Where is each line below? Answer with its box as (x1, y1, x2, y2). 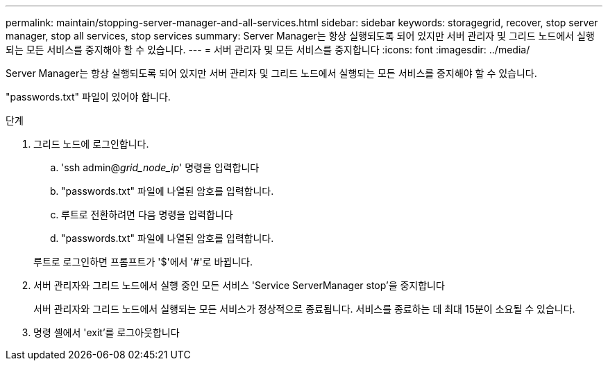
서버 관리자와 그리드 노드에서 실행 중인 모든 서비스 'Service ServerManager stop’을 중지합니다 (33, 279, 445, 291)
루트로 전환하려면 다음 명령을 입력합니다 (61, 209, 233, 220)
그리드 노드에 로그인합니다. (33, 138, 149, 150)
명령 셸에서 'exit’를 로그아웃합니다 (33, 326, 180, 338)
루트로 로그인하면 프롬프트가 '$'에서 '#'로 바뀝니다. (33, 256, 253, 268)
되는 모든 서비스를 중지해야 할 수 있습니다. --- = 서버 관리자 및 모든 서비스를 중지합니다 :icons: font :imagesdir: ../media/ (6, 44, 530, 55)
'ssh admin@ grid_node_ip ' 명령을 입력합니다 (61, 162, 260, 173)
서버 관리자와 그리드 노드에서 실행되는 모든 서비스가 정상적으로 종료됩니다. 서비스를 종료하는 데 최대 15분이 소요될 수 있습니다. (33, 303, 575, 315)
